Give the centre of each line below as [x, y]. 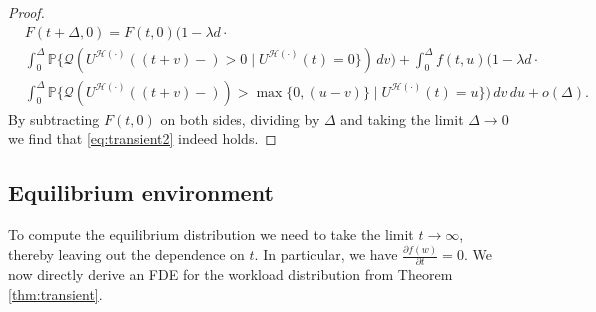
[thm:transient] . [55, 293]
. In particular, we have [326, 254]
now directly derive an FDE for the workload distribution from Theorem [230, 274]
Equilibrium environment [141, 192]
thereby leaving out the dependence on [126, 254]
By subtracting [54, 118]
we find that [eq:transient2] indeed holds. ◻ [142, 138]
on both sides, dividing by [240, 118]
